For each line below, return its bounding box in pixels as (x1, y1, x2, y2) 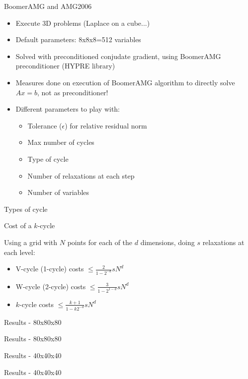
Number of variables (27, 187, 89, 197)
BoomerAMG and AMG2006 (4, 1, 92, 11)
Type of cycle (27, 153, 69, 164)
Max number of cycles (27, 137, 94, 147)
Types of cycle (4, 203, 48, 214)
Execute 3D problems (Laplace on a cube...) (15, 17, 150, 28)
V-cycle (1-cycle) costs (15, 263, 84, 274)
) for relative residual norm (65, 120, 147, 130)
